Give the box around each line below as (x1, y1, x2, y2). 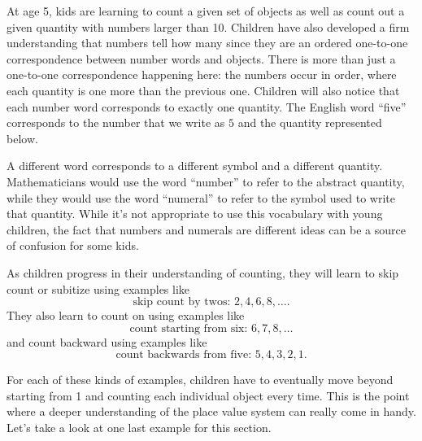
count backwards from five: (115, 349, 252, 361)
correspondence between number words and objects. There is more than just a (7, 50, 396, 67)
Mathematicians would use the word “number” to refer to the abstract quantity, (7, 172, 405, 190)
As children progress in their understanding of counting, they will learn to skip (7, 264, 399, 281)
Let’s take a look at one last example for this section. (7, 419, 272, 436)
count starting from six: (129, 322, 248, 334)
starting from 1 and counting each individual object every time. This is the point (7, 386, 410, 404)
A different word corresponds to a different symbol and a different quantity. (7, 157, 383, 174)
